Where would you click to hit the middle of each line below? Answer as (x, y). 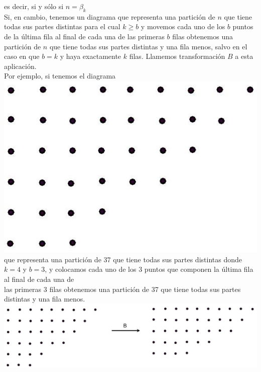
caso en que (22, 56)
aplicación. (20, 66)
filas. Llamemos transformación (177, 56)
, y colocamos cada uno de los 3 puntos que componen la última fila (149, 269)
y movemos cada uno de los (183, 26)
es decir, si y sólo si (34, 6)
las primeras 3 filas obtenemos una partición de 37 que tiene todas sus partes (122, 289)
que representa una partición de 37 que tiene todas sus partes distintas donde (123, 259)
